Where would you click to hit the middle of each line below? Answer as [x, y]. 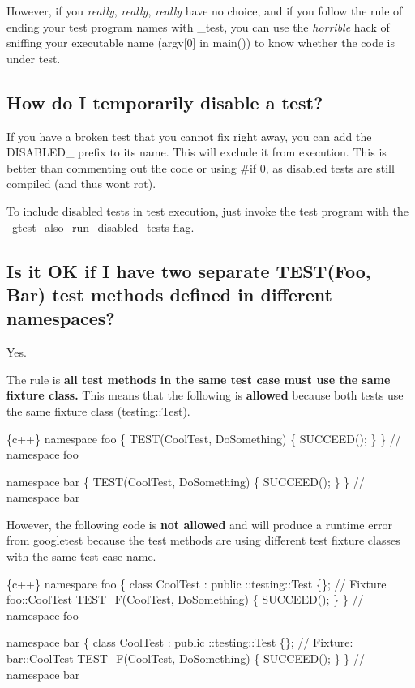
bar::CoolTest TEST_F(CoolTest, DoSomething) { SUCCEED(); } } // [186, 658]
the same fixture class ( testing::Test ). [98, 410]
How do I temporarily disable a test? [165, 102]
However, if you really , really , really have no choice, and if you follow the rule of [205, 11]
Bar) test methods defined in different [169, 294]
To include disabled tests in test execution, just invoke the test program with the [207, 210]
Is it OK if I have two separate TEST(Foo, [189, 270]
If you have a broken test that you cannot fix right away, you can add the [189, 136]
